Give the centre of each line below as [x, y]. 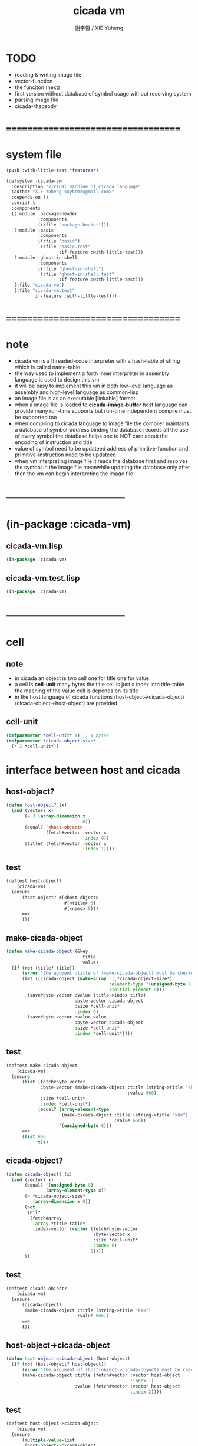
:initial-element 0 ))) [137, 990]
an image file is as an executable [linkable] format [75, 399]
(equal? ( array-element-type [73, 1109]
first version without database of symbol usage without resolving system [103, 93]
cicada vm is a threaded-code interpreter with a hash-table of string [97, 361]
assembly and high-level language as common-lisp [77, 392]
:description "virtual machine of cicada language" [76, 186]
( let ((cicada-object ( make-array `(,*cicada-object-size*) [97, 979]
